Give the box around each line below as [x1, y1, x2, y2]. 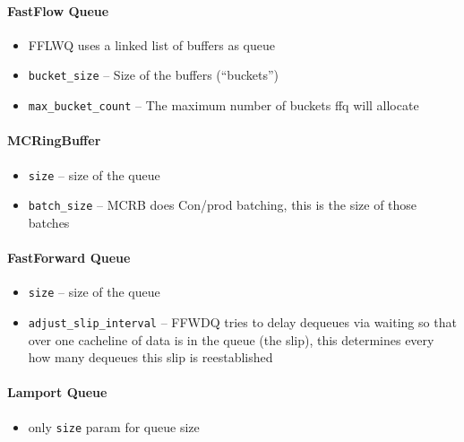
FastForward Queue [7, 248, 131, 266]
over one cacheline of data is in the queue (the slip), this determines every [28, 330, 434, 349]
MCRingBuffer [7, 131, 101, 150]
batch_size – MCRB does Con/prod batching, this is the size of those [28, 195, 417, 214]
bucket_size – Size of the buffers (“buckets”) [28, 65, 279, 84]
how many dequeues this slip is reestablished [28, 348, 273, 367]
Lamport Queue [7, 383, 107, 402]
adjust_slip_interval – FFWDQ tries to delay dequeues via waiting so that [28, 312, 457, 331]
